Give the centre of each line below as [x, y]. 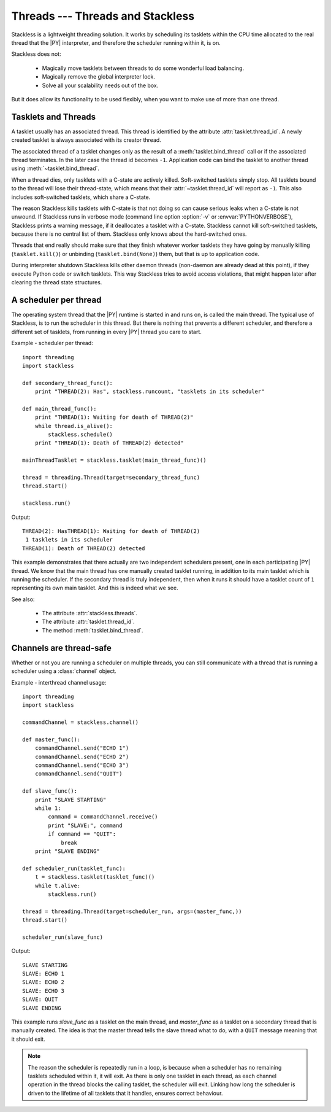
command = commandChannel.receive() [103, 817]
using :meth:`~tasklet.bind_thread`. [55, 168]
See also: [23, 599]
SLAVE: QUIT [40, 1000]
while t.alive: [58, 885]
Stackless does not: [36, 54]
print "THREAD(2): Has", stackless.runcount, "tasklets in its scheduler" [150, 392]
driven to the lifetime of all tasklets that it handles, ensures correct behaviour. [125, 1093]
